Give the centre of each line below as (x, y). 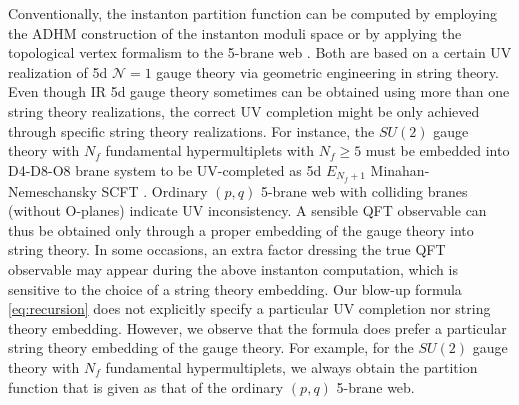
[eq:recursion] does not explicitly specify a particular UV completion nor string (249, 308)
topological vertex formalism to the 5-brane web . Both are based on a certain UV (260, 52)
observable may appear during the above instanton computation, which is (233, 268)
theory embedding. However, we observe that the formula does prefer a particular (257, 327)
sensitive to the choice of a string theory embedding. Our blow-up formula (235, 288)
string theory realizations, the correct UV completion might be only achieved (244, 110)
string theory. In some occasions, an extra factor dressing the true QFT (227, 249)
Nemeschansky (52, 190)
